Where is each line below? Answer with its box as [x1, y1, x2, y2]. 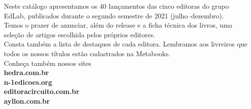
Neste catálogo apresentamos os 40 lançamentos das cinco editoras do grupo [4, 1, 229, 11]
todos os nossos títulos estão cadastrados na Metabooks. [4, 48, 171, 58]
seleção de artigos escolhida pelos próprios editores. [4, 29, 155, 39]
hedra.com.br [4, 67, 49, 78]
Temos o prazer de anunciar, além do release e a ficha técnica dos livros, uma [4, 20, 233, 30]
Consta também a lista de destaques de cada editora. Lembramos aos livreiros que [4, 39, 248, 49]
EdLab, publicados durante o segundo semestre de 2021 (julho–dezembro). [4, 10, 224, 20]
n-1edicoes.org [4, 77, 52, 87]
